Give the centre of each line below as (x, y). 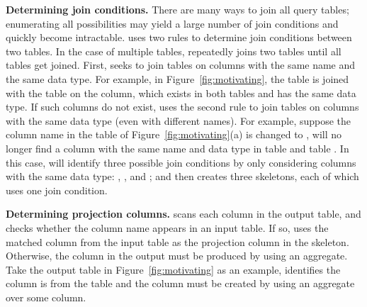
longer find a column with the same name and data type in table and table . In (177, 148)
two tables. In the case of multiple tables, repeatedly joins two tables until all (174, 51)
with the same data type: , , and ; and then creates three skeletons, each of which (182, 176)
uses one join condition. (57, 190)
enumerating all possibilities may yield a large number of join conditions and (172, 23)
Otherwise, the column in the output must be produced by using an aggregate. (177, 256)
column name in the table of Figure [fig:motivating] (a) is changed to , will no (174, 134)
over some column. (46, 297)
